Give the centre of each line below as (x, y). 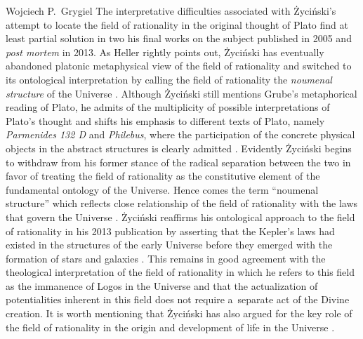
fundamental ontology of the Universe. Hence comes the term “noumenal (162, 189)
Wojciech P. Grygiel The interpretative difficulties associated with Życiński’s (171, 11)
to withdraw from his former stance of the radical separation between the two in (178, 162)
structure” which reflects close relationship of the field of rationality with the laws (182, 203)
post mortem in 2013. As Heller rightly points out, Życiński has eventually (165, 52)
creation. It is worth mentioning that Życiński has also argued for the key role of (179, 313)
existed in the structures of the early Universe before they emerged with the (169, 245)
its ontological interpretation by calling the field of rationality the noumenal (169, 79)
